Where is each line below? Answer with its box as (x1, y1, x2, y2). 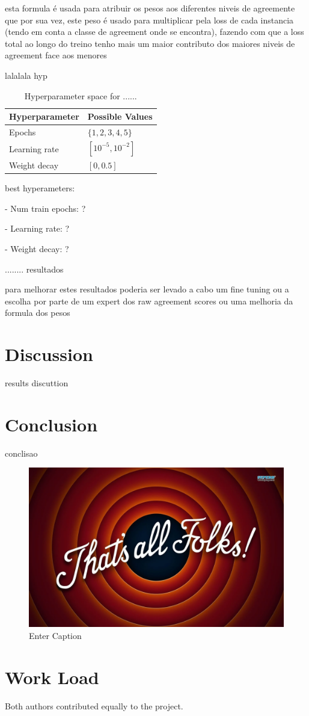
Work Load (5, 664, 99, 689)
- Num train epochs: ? (5, 202, 86, 214)
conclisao (5, 446, 38, 459)
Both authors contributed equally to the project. (5, 699, 183, 712)
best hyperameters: (5, 182, 75, 194)
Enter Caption (29, 629, 82, 641)
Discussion (5, 342, 93, 366)
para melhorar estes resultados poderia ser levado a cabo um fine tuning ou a (5, 283, 289, 295)
